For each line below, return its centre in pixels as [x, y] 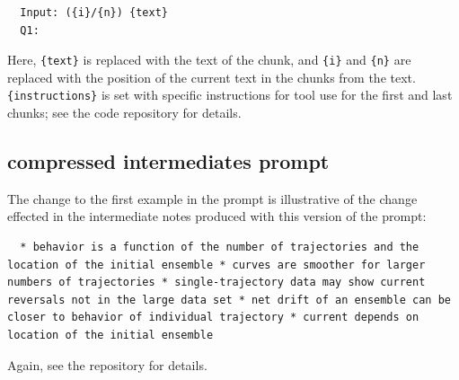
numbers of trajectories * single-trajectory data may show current [216, 283]
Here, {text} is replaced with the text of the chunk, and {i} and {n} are [209, 60]
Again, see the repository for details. [107, 364]
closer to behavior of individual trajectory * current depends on [213, 318]
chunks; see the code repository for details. [124, 113]
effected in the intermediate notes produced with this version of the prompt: [217, 216]
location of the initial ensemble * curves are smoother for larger [216, 265]
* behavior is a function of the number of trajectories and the [220, 247]
